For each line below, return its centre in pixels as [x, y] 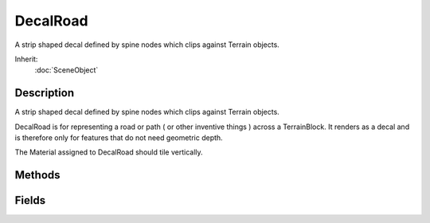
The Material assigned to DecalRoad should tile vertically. [109, 152]
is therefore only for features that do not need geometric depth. [119, 138]
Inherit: [26, 59]
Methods [37, 175]
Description [45, 93]
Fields [30, 200]
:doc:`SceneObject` [66, 70]
